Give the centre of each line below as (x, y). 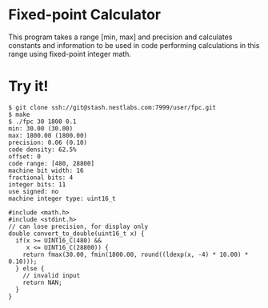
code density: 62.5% (43, 150)
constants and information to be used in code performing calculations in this (134, 45)
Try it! (28, 86)
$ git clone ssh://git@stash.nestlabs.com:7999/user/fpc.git (112, 107)
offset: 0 (25, 156)
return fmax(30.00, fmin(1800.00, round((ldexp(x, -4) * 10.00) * (136, 254)
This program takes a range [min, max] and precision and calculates (120, 37)
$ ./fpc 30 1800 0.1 (43, 122)
